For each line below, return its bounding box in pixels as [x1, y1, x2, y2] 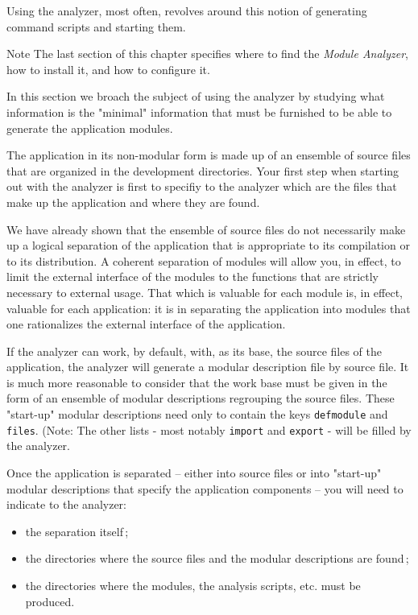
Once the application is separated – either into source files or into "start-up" [6, 464, 382, 481]
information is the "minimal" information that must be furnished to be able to [6, 103, 392, 120]
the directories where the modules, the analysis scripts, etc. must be [25, 576, 361, 593]
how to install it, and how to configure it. [6, 60, 210, 77]
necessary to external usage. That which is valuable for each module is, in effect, [6, 283, 403, 300]
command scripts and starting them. [6, 18, 186, 35]
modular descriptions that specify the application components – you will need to [6, 480, 404, 497]
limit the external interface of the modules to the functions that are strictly [6, 268, 379, 285]
